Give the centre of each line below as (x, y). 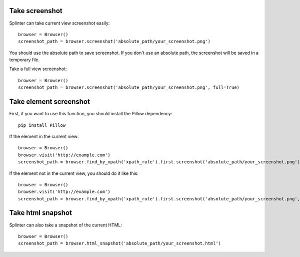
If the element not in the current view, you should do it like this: (74, 173)
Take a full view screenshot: (38, 69)
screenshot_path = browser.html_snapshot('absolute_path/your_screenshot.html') (120, 243)
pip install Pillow (42, 125)
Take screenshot (36, 11)
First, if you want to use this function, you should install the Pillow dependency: (91, 114)
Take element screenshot (49, 102)
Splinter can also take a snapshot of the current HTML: (66, 225)
